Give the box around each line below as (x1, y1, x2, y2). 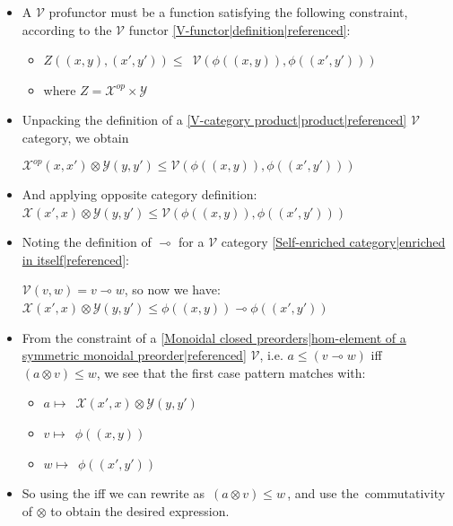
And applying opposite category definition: (22, 185, 257, 204)
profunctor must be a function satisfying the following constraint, (48, 3, 408, 21)
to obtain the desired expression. (50, 501, 230, 520)
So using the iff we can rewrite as (22, 484, 205, 503)
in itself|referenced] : (22, 250, 129, 268)
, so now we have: (124, 280, 221, 299)
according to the (22, 20, 112, 39)
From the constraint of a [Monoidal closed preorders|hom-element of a (22, 328, 406, 346)
